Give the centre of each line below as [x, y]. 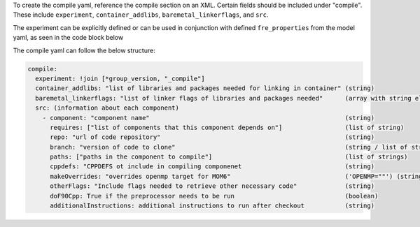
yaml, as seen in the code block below [68, 38]
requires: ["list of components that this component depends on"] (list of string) [227, 127]
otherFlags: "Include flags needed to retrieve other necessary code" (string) [212, 186]
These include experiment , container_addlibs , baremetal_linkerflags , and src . [141, 15]
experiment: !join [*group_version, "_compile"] [120, 78]
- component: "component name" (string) [208, 118]
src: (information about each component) [107, 108]
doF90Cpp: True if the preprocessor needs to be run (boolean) [214, 196]
